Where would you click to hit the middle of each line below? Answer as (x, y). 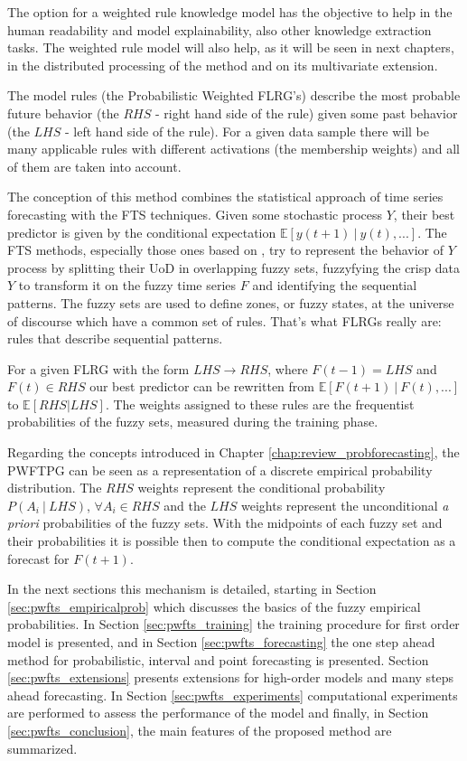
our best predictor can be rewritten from (202, 386)
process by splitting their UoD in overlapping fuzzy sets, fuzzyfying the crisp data (233, 267)
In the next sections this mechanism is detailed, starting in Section (192, 589)
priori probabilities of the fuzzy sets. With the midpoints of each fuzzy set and (225, 523)
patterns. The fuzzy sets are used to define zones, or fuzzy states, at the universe (231, 302)
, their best (424, 214)
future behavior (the (63, 113)
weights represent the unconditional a (345, 505)
